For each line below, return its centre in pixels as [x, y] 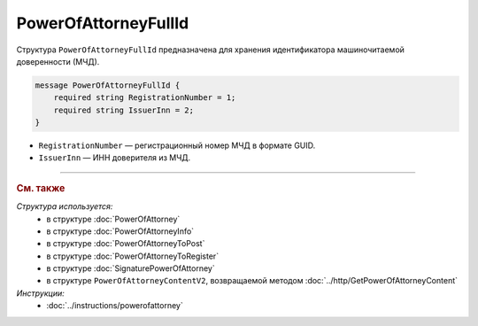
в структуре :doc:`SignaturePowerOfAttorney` [131, 268]
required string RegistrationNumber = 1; [145, 98]
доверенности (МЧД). [58, 61]
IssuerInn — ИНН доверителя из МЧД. [115, 158]
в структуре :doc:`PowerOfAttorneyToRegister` [133, 256]
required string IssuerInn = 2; [124, 110]
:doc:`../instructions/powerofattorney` [115, 306]
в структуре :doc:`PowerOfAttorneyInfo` [120, 231]
